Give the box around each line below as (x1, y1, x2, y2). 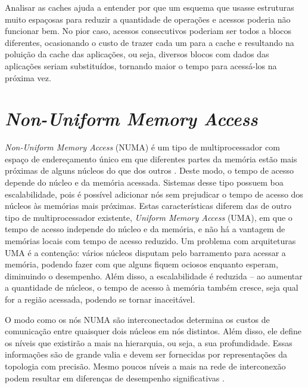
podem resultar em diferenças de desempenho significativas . (5, 371, 225, 384)
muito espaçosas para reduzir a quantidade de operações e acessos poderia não (5, 13, 291, 25)
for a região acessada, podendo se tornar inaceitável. (5, 293, 195, 305)
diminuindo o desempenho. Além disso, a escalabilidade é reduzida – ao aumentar (5, 269, 303, 282)
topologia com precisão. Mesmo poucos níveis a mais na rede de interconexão (5, 359, 286, 372)
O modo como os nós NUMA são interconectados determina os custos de (5, 313, 270, 325)
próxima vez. (5, 71, 51, 84)
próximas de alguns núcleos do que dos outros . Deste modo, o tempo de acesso (5, 164, 294, 177)
